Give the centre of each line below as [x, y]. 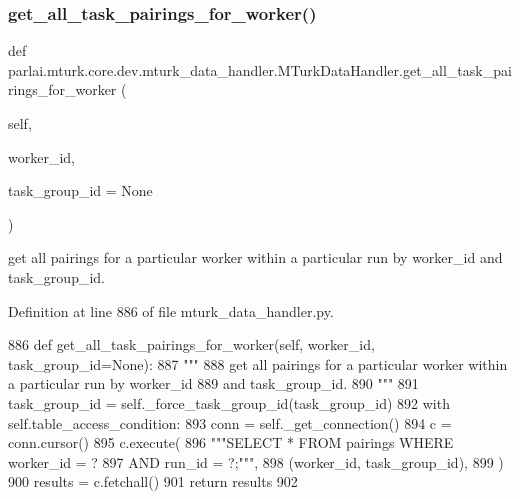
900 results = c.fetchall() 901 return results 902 [153, 481]
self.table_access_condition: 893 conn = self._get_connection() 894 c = [230, 422]
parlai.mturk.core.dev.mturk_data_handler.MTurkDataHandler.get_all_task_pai [260, 69]
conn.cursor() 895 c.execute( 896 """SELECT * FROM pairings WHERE [231, 442]
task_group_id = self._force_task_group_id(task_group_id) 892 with [229, 402]
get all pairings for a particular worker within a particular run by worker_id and [255, 257]
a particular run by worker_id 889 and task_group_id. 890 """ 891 [213, 383]
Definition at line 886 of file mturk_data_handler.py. [171, 310]
